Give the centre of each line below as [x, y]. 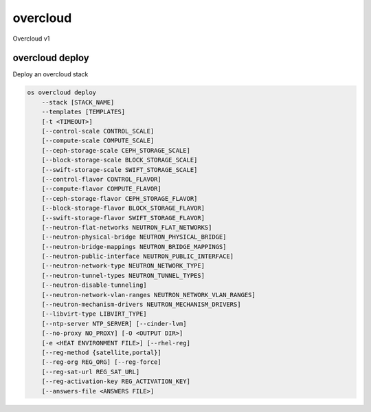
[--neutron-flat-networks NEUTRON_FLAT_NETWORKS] [127, 227]
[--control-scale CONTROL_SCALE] [98, 131]
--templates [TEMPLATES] [83, 112]
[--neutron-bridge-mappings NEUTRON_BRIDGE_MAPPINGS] [134, 247]
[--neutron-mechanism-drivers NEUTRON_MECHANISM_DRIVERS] [141, 305]
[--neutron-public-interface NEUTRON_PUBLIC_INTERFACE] [138, 257]
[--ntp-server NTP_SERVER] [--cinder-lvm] [114, 324]
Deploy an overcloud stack [50, 74]
